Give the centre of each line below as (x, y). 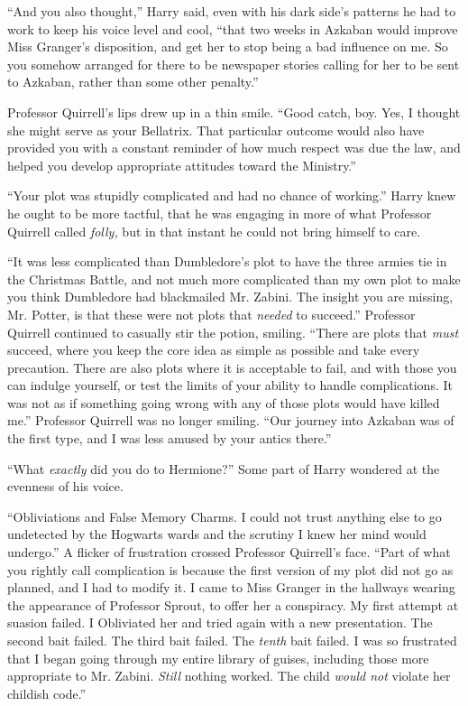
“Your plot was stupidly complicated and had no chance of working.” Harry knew (232, 195)
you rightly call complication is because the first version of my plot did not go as (230, 569)
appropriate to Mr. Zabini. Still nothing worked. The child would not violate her (229, 676)
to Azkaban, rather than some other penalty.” (133, 82)
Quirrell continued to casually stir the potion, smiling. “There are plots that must (233, 332)
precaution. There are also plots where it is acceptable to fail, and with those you (232, 367)
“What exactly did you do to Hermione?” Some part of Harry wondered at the (224, 468)
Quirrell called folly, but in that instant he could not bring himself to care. (214, 231)
